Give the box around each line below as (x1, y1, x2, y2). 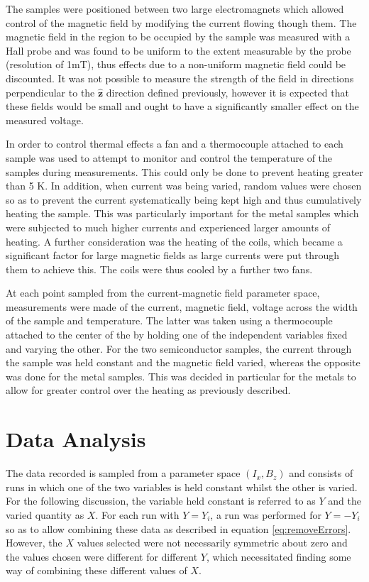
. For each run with (95, 507, 180, 522)
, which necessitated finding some (206, 549, 351, 564)
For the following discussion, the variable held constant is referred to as (6, 493, 316, 508)
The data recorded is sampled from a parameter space (6, 466, 241, 481)
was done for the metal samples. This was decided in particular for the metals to (6, 368, 356, 383)
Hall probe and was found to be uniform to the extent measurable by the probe (6, 43, 351, 57)
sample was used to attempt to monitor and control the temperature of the (6, 150, 333, 165)
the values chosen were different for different (6, 549, 198, 564)
